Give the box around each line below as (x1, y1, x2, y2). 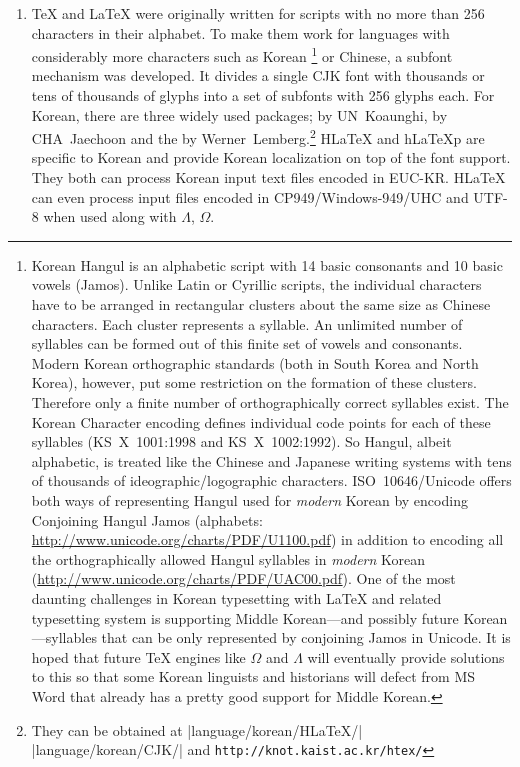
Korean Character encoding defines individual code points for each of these (31, 411, 491, 432)
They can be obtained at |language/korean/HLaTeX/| (31, 719, 363, 740)
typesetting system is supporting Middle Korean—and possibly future (31, 607, 459, 628)
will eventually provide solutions (307, 646, 505, 667)
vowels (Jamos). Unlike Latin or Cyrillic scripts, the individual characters (31, 274, 482, 295)
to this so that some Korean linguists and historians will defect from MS (31, 666, 476, 687)
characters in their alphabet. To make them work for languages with (31, 22, 450, 43)
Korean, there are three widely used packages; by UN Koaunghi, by (31, 104, 448, 125)
